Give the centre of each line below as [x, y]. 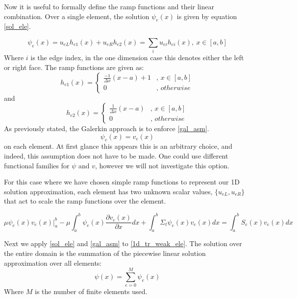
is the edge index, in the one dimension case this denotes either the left [137, 57]
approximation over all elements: [53, 263]
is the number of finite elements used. [91, 291]
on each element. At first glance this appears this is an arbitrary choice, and [118, 146]
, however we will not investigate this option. [162, 165]
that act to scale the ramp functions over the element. [85, 201]
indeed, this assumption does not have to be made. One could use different [116, 156]
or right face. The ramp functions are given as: [74, 67]
